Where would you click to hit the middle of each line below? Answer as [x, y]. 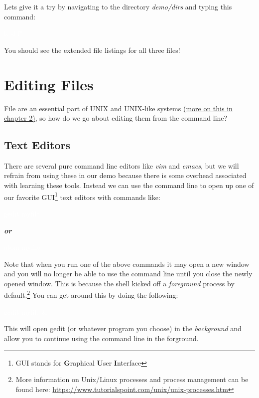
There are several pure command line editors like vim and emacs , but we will [122, 165]
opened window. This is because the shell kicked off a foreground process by [119, 283]
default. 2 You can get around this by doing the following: [91, 294]
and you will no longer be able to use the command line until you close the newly [128, 274]
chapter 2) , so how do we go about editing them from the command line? [116, 118]
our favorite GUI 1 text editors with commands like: [82, 196]
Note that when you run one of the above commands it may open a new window [127, 264]
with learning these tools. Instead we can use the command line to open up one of [129, 185]
